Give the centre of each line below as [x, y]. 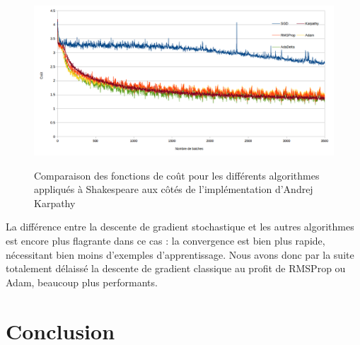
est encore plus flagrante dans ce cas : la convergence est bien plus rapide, [166, 240]
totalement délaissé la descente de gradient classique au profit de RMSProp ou [176, 268]
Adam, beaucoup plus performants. [82, 282]
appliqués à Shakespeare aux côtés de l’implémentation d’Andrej [174, 189]
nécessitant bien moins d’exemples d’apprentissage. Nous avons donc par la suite [180, 254]
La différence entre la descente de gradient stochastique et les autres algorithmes [180, 227]
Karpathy [55, 203]
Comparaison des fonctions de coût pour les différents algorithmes [177, 175]
